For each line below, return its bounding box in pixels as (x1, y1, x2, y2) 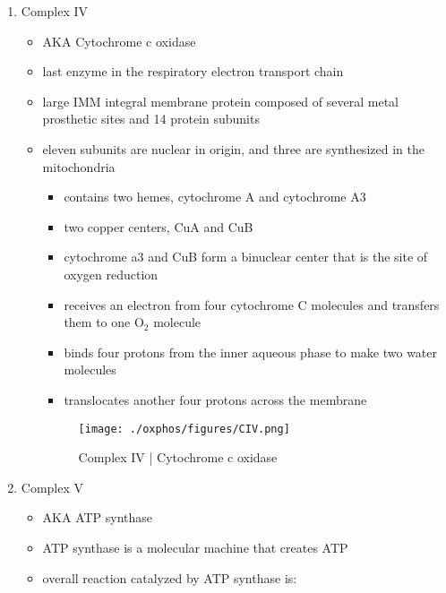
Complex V (21, 477, 84, 496)
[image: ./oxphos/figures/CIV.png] (78, 422, 290, 435)
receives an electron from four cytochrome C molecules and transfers (64, 295, 440, 314)
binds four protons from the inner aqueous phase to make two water (64, 342, 438, 361)
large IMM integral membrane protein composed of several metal (42, 91, 399, 110)
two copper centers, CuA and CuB (64, 217, 253, 236)
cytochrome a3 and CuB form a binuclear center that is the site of (64, 247, 428, 266)
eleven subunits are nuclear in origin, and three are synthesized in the (42, 139, 425, 158)
